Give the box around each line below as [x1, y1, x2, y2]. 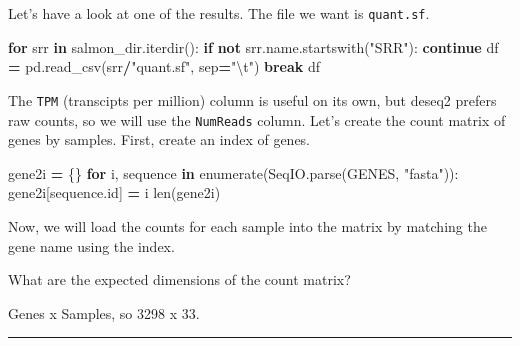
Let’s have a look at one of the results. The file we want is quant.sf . [8, 3, 430, 23]
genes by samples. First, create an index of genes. [8, 129, 311, 150]
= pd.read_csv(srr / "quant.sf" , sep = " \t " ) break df [8, 56, 321, 77]
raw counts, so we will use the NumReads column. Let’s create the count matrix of [8, 109, 506, 130]
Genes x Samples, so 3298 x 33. [8, 302, 200, 323]
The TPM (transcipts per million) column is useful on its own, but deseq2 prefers [8, 89, 497, 110]
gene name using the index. [8, 235, 175, 256]
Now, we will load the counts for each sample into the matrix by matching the [8, 215, 487, 236]
